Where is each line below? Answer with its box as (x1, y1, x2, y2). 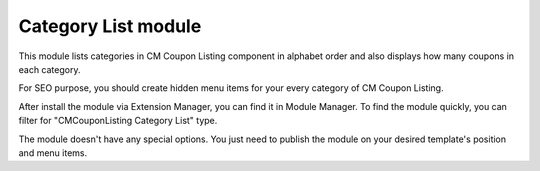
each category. (18, 63, 81, 75)
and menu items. (18, 146, 88, 159)
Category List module (18, 15, 202, 37)
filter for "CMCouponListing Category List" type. (18, 115, 218, 127)
